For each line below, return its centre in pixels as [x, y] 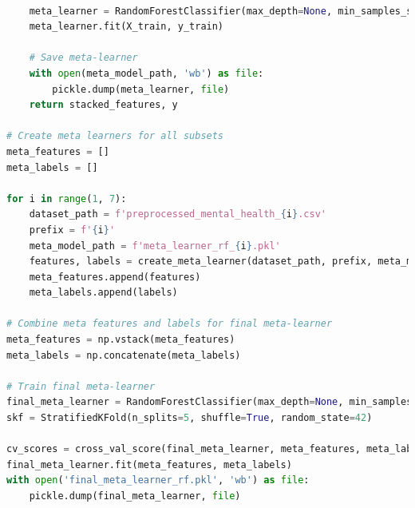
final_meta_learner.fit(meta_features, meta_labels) [149, 464]
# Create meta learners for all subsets [115, 136]
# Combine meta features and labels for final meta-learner [170, 324]
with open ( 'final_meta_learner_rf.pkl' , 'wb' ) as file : [158, 480]
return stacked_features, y [103, 105]
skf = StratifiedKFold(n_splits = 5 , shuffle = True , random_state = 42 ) [190, 418]
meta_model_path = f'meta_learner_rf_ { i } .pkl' [155, 246]
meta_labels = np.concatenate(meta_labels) [124, 355]
